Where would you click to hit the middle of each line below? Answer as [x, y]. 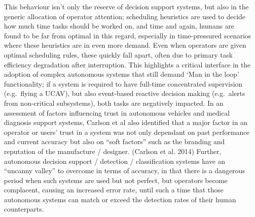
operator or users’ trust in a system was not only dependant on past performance [127, 132]
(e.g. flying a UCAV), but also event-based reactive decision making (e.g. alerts [125, 93]
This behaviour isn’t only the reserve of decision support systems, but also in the [126, 6]
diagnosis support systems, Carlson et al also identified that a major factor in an [126, 122]
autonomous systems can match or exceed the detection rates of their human [120, 199]
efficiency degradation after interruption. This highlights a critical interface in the [127, 64]
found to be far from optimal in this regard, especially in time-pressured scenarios [127, 35]
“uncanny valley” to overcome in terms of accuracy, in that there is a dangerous [125, 170]
